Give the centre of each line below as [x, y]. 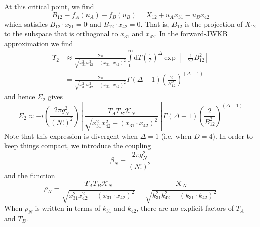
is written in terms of [68, 208]
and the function [30, 176]
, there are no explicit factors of [185, 208]
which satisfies [26, 23]
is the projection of [213, 23]
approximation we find [39, 43]
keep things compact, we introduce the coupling [78, 146]
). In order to [233, 136]
